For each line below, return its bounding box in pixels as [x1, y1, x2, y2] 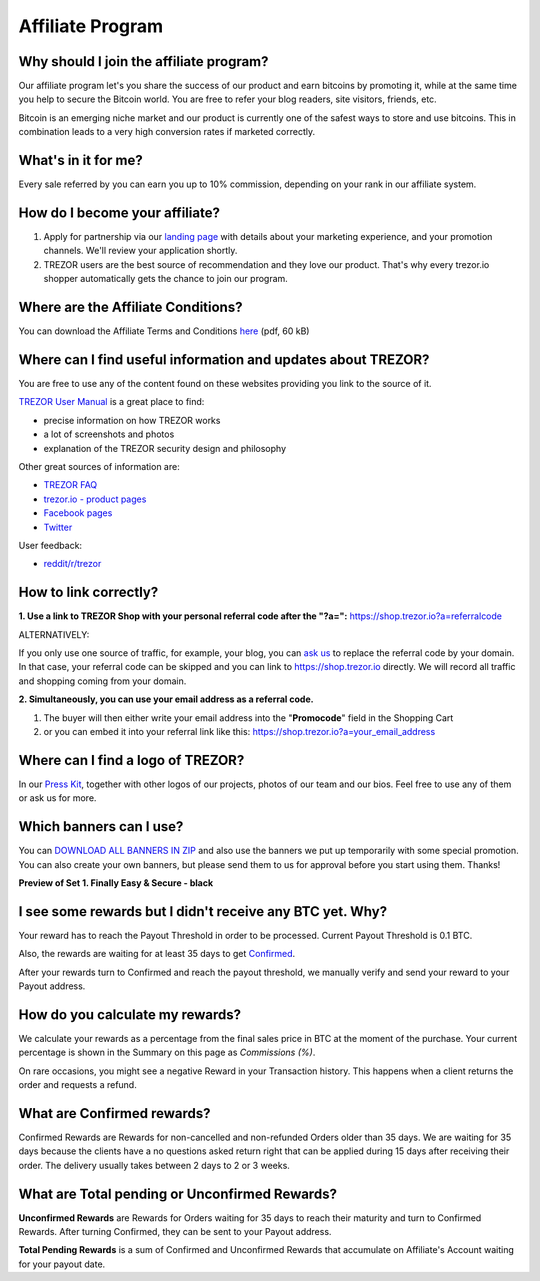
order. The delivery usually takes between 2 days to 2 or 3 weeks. [18, 1159, 290, 1171]
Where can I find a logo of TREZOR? [18, 751, 245, 769]
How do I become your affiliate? [18, 204, 220, 221]
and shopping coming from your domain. [18, 675, 187, 687]
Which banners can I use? [18, 818, 184, 835]
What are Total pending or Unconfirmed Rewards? [18, 1185, 337, 1202]
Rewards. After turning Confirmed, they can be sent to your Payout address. [18, 1226, 332, 1238]
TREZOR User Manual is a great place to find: [18, 396, 205, 408]
